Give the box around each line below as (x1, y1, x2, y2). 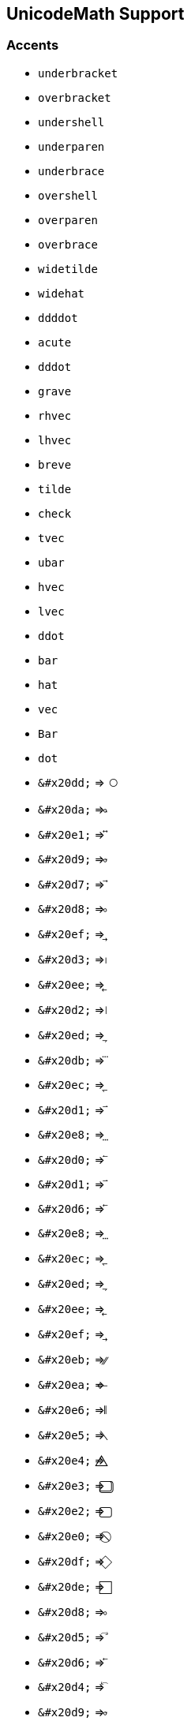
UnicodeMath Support (6, 4, 185, 24)
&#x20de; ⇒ (38, 1579, 105, 1593)
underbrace (38, 164, 105, 178)
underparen (38, 140, 105, 153)
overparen (38, 213, 98, 226)
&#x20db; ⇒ (38, 1053, 105, 1067)
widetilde (38, 262, 98, 275)
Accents (6, 37, 59, 54)
